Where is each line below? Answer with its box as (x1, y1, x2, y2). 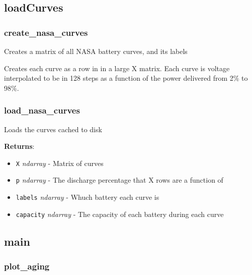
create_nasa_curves (4, 26, 88, 38)
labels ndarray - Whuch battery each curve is (16, 192, 159, 202)
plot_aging (4, 260, 50, 272)
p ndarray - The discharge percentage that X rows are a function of (16, 175, 223, 185)
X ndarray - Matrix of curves (16, 157, 104, 168)
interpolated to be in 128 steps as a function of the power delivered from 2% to (4, 73, 248, 83)
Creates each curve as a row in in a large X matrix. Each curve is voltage (4, 63, 230, 73)
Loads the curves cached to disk (4, 124, 102, 134)
